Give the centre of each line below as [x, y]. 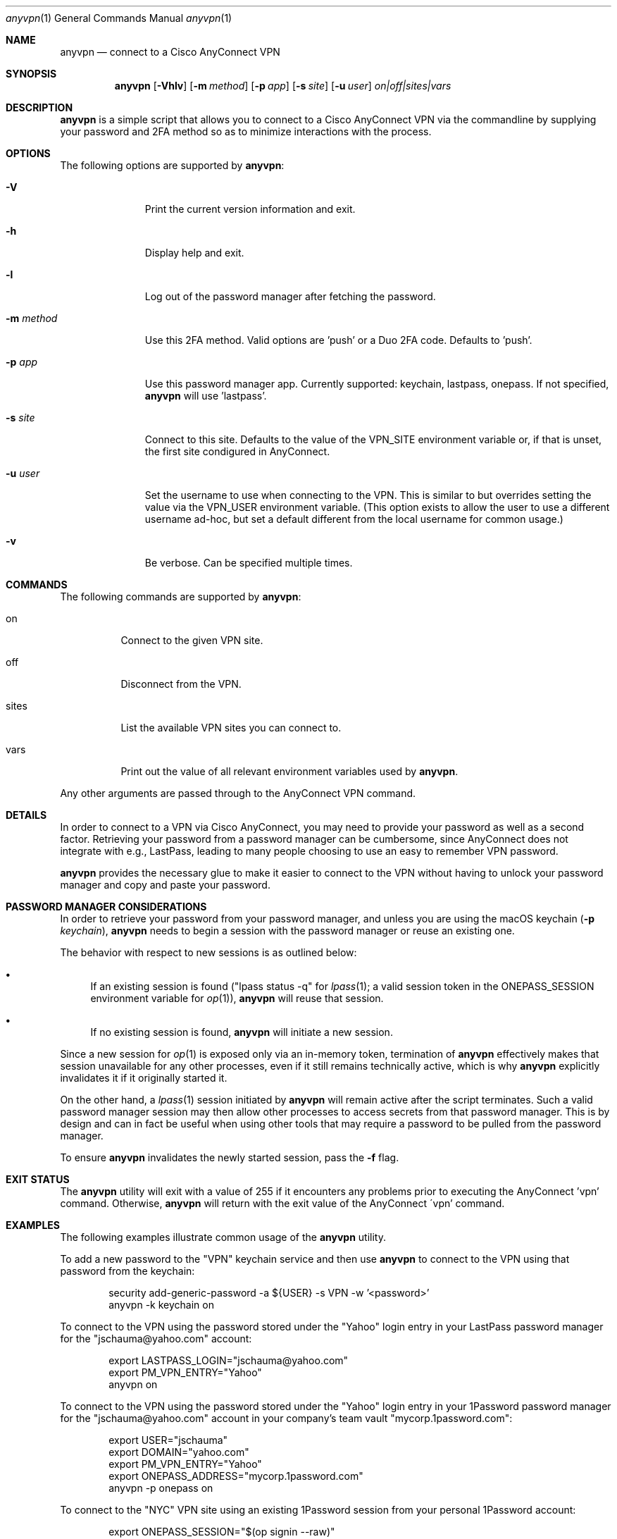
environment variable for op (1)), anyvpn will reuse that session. [237, 998]
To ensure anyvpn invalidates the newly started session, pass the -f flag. [230, 1157]
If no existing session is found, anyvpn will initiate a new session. [242, 1032]
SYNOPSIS [31, 74]
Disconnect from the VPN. [181, 684]
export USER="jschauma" [168, 1440]
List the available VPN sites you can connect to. [231, 728]
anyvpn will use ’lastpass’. [206, 396]
